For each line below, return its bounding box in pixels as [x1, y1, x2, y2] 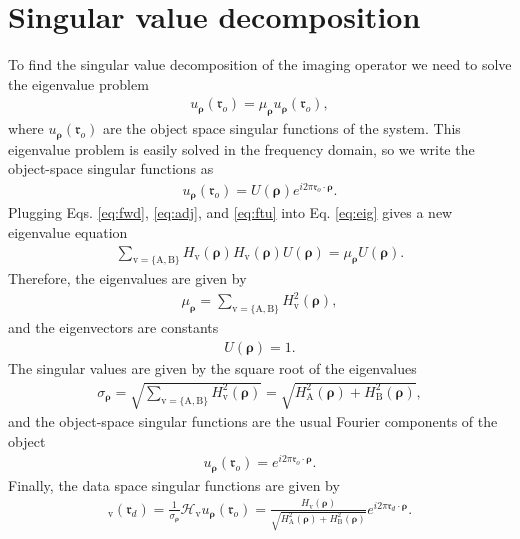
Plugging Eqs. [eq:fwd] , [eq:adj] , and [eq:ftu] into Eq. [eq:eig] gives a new [8, 202, 453, 223]
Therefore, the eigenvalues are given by [8, 268, 247, 289]
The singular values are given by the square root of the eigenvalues [8, 357, 417, 378]
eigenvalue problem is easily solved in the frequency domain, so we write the [8, 138, 475, 159]
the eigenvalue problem [8, 73, 149, 94]
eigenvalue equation [8, 221, 128, 242]
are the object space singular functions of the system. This [102, 118, 461, 139]
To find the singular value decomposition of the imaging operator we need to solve [8, 54, 512, 75]
